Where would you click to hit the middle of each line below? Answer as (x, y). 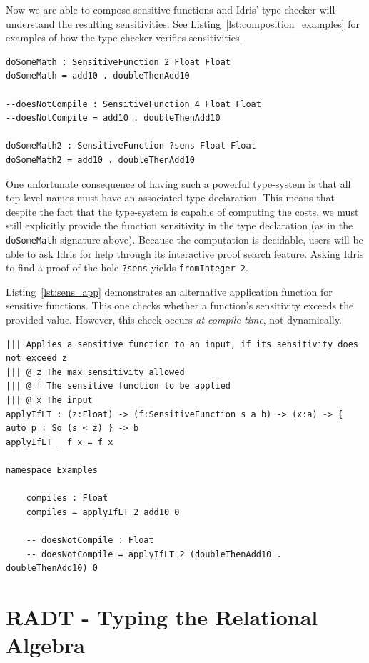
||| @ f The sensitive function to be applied (118, 386)
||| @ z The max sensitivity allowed (95, 372)
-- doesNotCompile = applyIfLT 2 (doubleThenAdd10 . (154, 554)
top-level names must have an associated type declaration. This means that (170, 198)
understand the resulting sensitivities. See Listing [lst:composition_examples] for (183, 23)
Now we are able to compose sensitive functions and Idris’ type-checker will (171, 9)
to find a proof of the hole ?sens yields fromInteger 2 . (127, 268)
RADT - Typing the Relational (162, 616)
